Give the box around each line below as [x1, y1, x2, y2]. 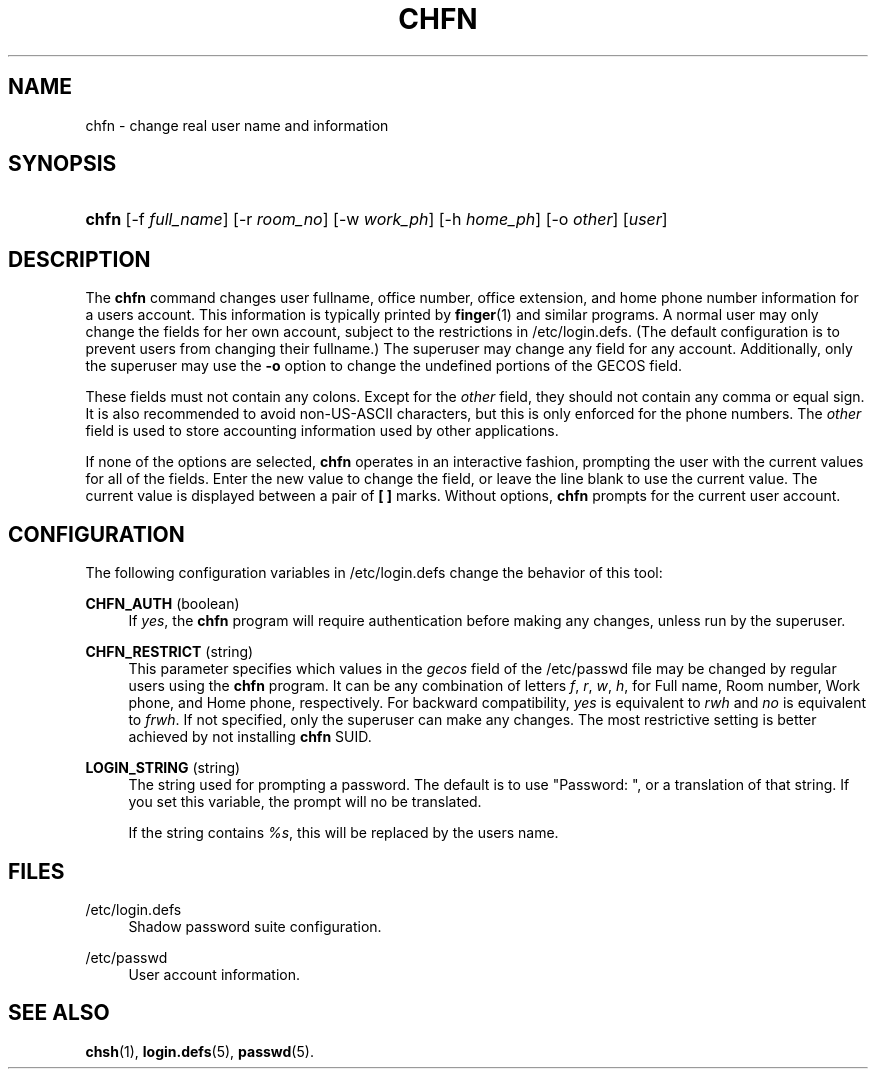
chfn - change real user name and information [85, 116, 389, 134]
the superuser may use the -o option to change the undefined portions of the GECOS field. [85, 357, 683, 375]
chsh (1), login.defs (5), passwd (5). [85, 1042, 314, 1060]
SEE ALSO [8, 1000, 110, 1026]
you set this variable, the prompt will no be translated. [128, 793, 482, 811]
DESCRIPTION [8, 246, 151, 272]
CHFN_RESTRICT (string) [85, 643, 254, 661]
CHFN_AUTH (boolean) [85, 595, 240, 613]
